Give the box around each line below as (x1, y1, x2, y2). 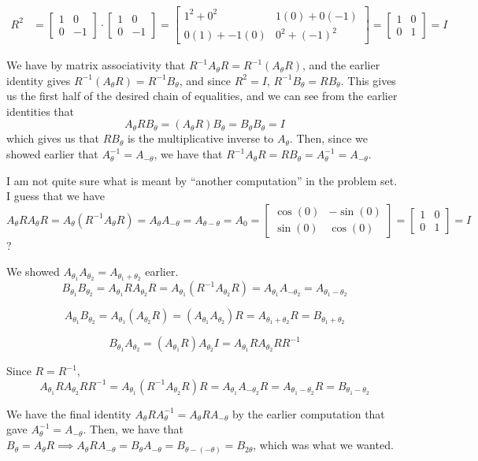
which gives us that (6, 130, 99, 147)
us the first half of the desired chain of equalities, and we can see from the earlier (6, 87, 398, 104)
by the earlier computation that (232, 405, 385, 422)
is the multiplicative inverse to (127, 130, 274, 147)
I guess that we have (6, 188, 105, 204)
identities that (6, 102, 75, 119)
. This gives (340, 72, 396, 88)
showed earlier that (6, 146, 98, 162)
